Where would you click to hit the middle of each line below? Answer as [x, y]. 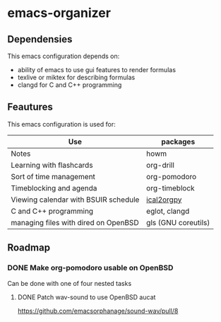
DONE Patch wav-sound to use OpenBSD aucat [86, 297]
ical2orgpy [164, 200]
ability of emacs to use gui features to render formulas [97, 70]
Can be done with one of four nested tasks [70, 283]
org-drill [160, 165]
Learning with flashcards [52, 165]
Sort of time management [53, 176]
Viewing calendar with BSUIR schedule [75, 200]
